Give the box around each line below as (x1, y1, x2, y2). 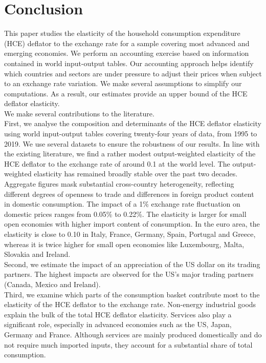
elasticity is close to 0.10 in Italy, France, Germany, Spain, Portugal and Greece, (4, 229, 256, 239)
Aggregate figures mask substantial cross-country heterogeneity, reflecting (4, 178, 234, 189)
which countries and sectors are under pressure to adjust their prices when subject (4, 68, 262, 78)
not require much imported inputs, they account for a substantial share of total (4, 339, 253, 350)
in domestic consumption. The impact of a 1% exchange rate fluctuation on (4, 198, 240, 209)
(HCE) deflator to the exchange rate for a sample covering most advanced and (4, 37, 250, 48)
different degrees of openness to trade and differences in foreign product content (4, 188, 254, 199)
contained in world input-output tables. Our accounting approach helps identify (4, 57, 254, 68)
